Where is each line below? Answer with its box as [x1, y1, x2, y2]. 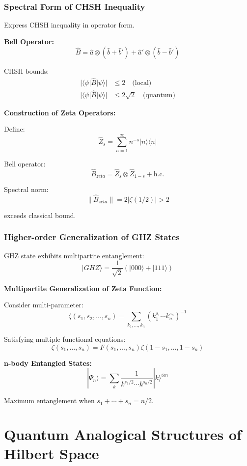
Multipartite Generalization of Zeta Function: [4, 283, 162, 293]
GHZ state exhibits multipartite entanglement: [4, 250, 144, 260]
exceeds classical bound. [4, 210, 76, 220]
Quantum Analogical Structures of [4, 424, 242, 444]
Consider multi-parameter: [4, 300, 83, 310]
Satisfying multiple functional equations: [4, 334, 126, 344]
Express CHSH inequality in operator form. [4, 20, 135, 30]
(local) [132, 80, 152, 87]
